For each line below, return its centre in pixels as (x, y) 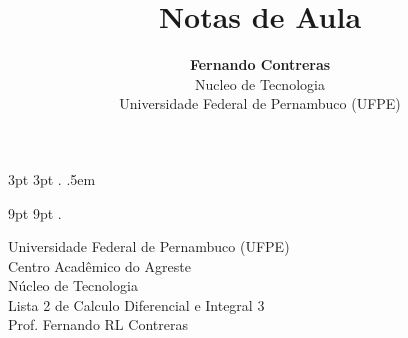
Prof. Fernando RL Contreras (98, 324)
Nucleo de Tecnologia (260, 83)
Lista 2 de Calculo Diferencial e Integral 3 (136, 304)
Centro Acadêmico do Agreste (99, 265)
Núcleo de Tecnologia (73, 285)
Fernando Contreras (260, 64)
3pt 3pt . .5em (52, 178)
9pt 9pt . (35, 212)
